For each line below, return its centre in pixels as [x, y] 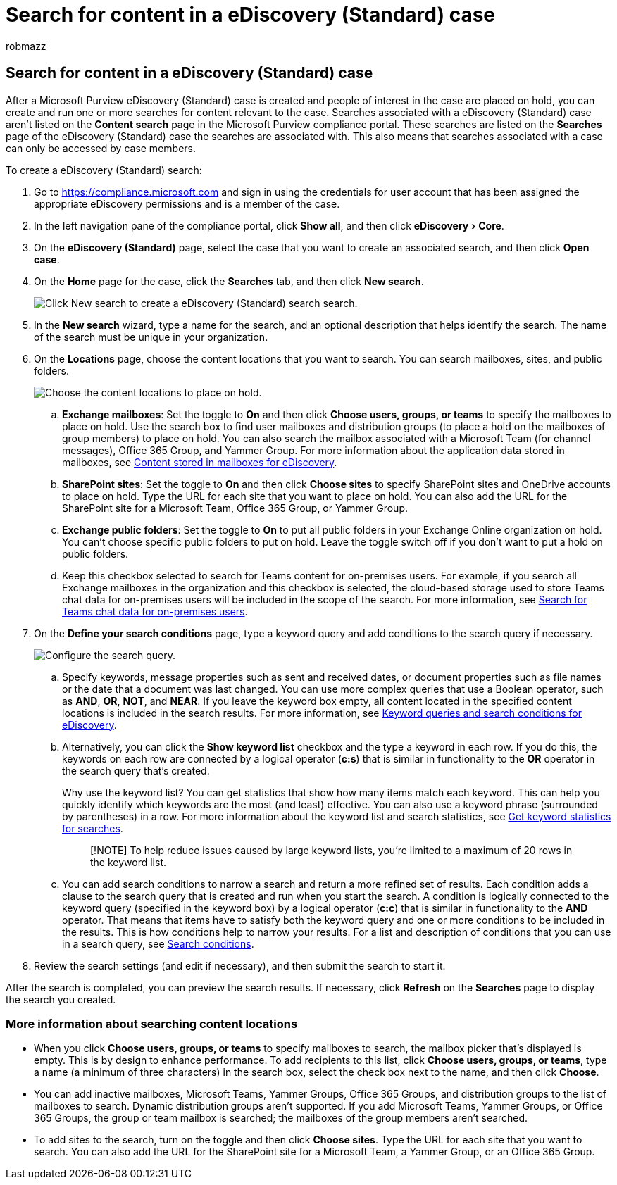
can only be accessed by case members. [101, 148]
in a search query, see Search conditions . [158, 943]
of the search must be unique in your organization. [151, 337]
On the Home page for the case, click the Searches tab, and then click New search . [229, 281]
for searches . [93, 828]
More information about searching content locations [152, 1023]
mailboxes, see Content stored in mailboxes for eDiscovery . [200, 462]
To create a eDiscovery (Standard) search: [104, 170]
